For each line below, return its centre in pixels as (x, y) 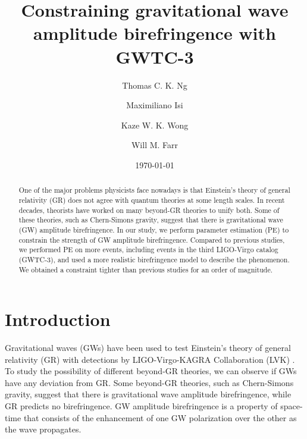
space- (292, 406)
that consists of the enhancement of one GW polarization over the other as (160, 417)
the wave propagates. (43, 429)
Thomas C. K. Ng (155, 85)
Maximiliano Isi (155, 105)
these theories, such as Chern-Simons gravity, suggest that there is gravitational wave (151, 220)
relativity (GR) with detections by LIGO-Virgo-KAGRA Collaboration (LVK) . (150, 359)
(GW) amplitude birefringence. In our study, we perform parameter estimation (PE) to (154, 229)
